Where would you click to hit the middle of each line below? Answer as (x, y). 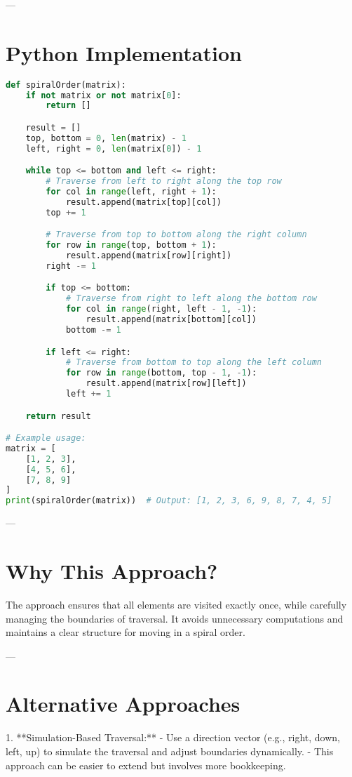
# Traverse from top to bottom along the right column (176, 235)
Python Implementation (124, 52)
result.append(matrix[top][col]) (143, 202)
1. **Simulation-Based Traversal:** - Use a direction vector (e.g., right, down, (173, 737)
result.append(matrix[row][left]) (166, 384)
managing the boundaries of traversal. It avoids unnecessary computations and (175, 618)
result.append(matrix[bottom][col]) (171, 320)
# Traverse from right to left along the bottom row (191, 299)
